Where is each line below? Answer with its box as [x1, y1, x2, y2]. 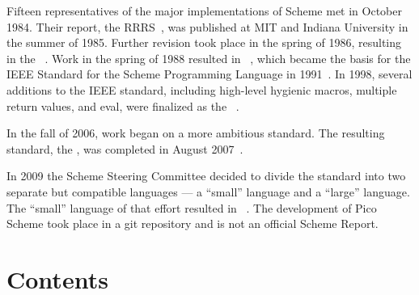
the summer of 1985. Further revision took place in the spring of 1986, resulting [6, 34, 402, 51]
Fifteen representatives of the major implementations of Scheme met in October [6, 2, 402, 19]
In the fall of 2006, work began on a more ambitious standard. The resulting [6, 124, 385, 141]
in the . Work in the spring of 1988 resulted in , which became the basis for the [6, 49, 411, 66]
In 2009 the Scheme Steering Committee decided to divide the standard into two [6, 167, 406, 184]
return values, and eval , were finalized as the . [6, 97, 239, 114]
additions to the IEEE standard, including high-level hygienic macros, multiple [6, 81, 397, 98]
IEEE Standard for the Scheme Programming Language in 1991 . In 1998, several [6, 65, 413, 82]
